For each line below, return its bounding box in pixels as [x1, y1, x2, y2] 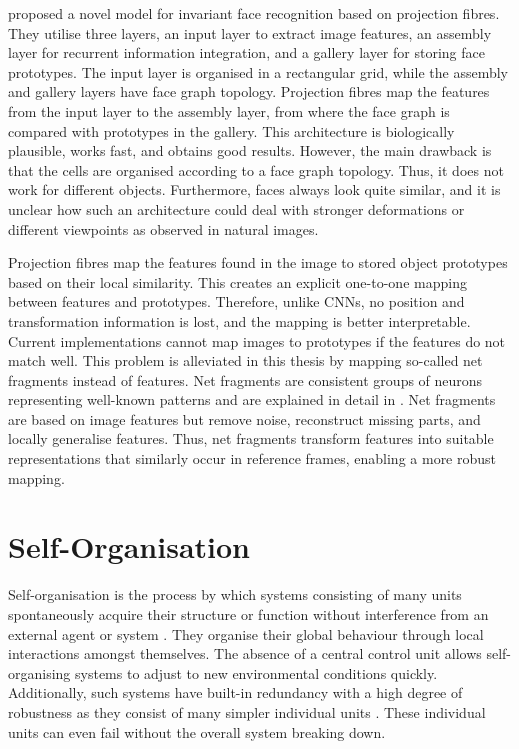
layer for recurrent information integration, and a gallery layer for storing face [8, 42, 485, 63]
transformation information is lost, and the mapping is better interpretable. [8, 310, 471, 331]
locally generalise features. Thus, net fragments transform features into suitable [8, 428, 494, 449]
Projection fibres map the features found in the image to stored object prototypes [8, 252, 508, 273]
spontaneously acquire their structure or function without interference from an [8, 603, 489, 624]
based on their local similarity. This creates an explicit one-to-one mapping [8, 271, 467, 292]
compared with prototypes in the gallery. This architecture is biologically [8, 120, 455, 141]
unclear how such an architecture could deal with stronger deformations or [8, 198, 465, 219]
